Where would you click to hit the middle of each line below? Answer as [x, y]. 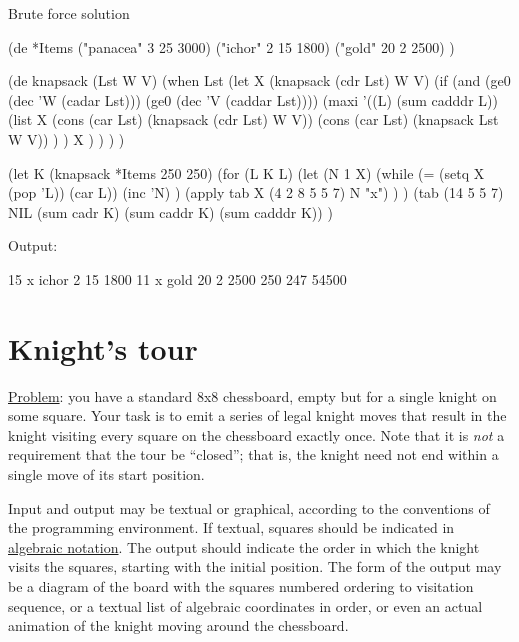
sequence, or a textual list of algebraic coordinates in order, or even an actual [245, 605]
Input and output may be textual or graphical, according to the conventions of [249, 507]
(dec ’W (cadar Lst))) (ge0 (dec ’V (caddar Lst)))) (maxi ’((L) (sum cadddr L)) [253, 99]
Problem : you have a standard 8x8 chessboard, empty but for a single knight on [252, 395]
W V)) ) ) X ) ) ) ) [66, 138]
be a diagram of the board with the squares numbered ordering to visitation [241, 586]
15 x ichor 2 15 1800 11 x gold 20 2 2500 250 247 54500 [177, 278]
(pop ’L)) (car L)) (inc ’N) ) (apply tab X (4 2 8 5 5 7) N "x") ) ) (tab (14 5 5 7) [256, 192]
